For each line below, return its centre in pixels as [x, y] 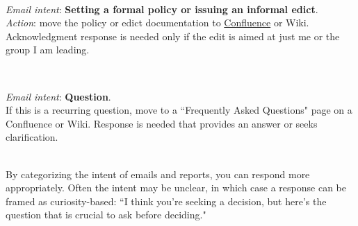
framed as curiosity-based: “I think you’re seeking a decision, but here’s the [166, 201]
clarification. [32, 137]
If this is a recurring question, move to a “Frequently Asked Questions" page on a [179, 110]
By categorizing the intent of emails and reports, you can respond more [158, 174]
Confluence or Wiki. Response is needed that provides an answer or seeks [162, 123]
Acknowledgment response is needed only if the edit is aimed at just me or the [173, 36]
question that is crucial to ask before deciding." [106, 215]
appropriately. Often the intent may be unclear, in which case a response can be [176, 188]
